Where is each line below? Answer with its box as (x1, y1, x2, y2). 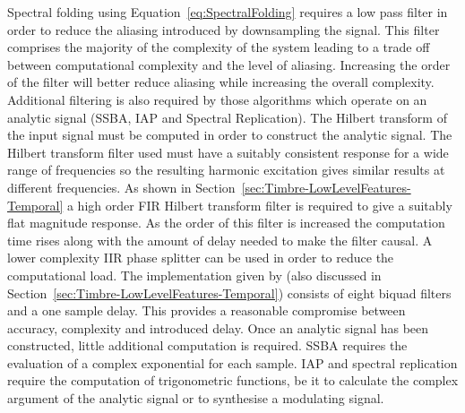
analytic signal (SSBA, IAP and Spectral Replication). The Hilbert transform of (7, 108, 447, 126)
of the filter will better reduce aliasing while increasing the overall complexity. (7, 73, 435, 91)
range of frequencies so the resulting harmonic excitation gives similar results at (7, 160, 445, 179)
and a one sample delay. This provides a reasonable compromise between (7, 301, 406, 320)
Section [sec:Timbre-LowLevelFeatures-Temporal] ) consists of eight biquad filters (7, 283, 452, 302)
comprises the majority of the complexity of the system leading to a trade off (7, 38, 430, 56)
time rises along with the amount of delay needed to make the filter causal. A (7, 230, 433, 249)
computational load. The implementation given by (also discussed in (7, 265, 382, 284)
